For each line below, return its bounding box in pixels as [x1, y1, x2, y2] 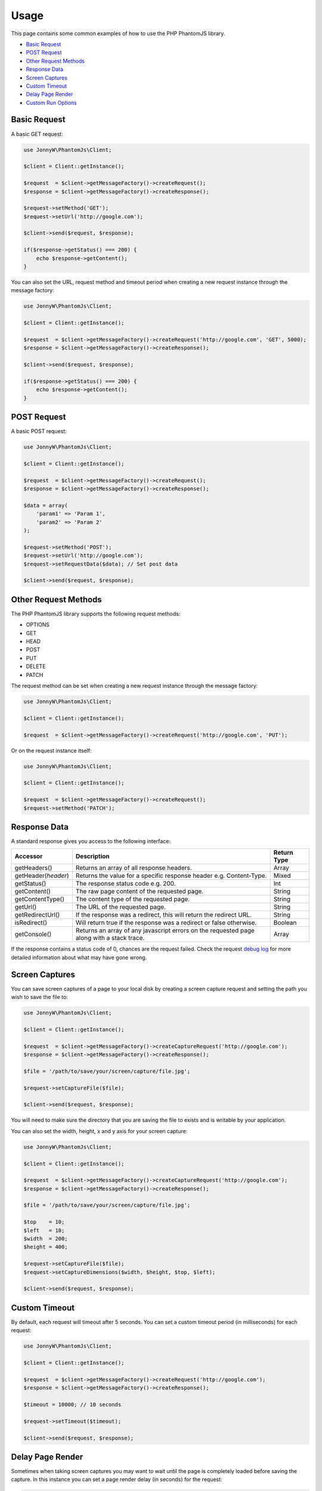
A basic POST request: [11, 428, 67, 435]
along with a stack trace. [75, 934, 145, 942]
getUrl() [14, 903, 37, 911]
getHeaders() [14, 864, 52, 872]
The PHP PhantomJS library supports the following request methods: [11, 610, 181, 617]
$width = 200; [23, 1235, 68, 1242]
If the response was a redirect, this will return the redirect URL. [75, 911, 252, 919]
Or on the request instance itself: [11, 747, 92, 754]
